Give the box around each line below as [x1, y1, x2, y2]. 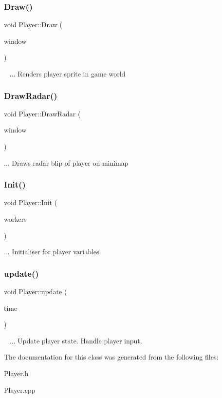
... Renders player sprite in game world [9, 69, 126, 78]
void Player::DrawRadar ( [4, 108, 81, 118]
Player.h [4, 368, 29, 378]
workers [4, 214, 27, 224]
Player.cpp [4, 384, 36, 395]
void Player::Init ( [4, 197, 57, 208]
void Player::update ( [4, 286, 67, 296]
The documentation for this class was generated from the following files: [4, 352, 219, 362]
